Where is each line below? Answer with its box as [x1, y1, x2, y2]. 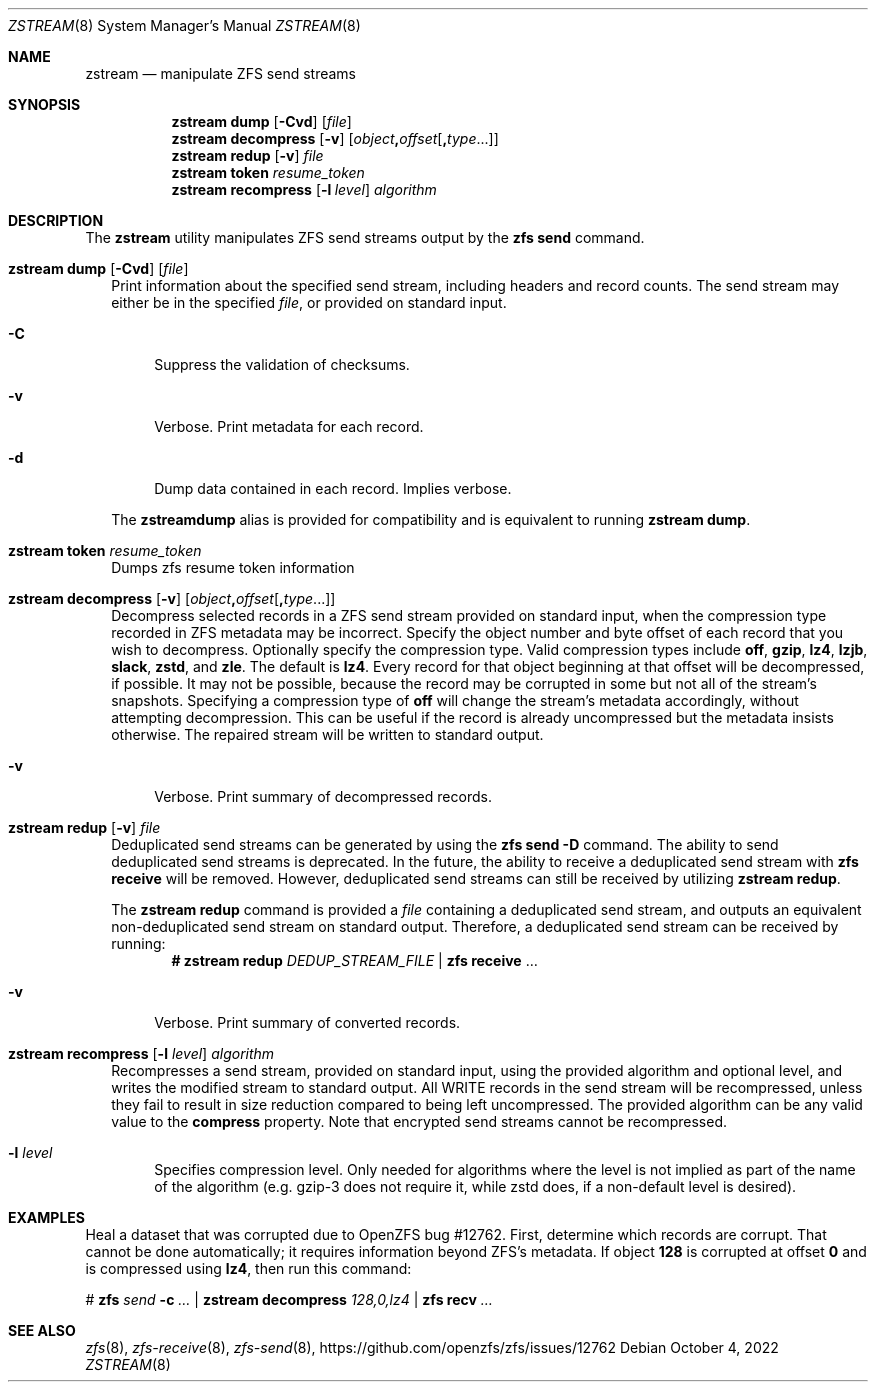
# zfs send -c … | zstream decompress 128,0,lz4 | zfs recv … [85, 1291, 493, 1308]
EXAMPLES [8, 1209, 85, 1226]
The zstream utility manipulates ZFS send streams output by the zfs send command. [85, 229, 645, 246]
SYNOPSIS [8, 96, 81, 113]
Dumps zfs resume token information [111, 559, 355, 576]
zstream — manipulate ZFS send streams [85, 65, 357, 82]
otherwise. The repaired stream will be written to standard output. [111, 726, 544, 743]
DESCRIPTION [8, 212, 104, 229]
